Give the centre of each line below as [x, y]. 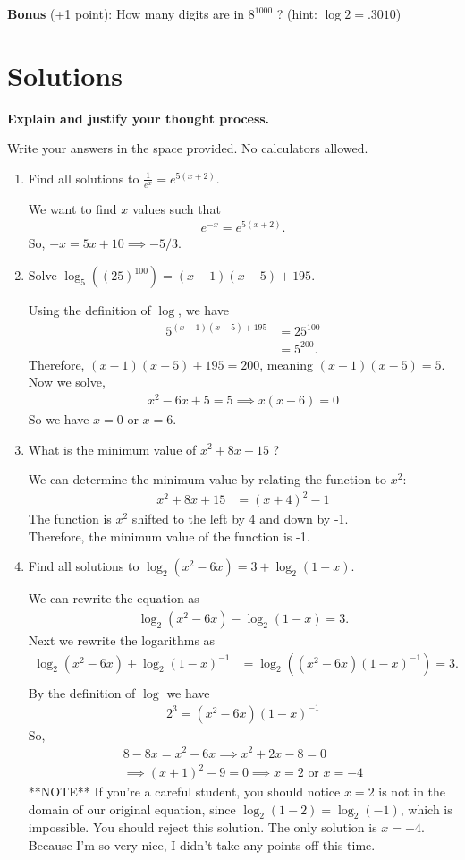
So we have [59, 418]
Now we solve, [67, 382]
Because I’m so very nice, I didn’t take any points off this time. [202, 845]
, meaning [287, 364]
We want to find [72, 208]
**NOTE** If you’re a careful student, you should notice [184, 792]
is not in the [412, 792]
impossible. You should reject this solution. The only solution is [203, 827]
